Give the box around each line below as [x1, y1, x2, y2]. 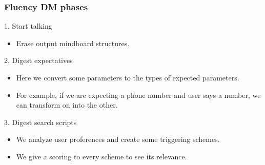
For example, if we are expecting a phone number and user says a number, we [16, 89, 261, 100]
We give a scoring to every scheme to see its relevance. [16, 151, 187, 161]
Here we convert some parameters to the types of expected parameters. [16, 72, 239, 82]
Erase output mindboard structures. [16, 37, 130, 48]
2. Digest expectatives [4, 55, 73, 66]
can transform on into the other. [16, 99, 118, 110]
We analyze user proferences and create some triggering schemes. [16, 134, 220, 145]
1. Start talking [4, 20, 52, 31]
